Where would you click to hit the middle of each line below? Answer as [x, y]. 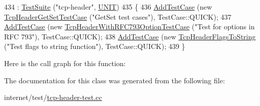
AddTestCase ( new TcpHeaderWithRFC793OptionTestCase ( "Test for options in [129, 26]
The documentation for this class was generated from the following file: [115, 80]
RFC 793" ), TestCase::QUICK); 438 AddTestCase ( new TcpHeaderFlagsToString [130, 36]
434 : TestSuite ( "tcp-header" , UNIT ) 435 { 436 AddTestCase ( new [108, 7]
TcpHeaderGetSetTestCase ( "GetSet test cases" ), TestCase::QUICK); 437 [118, 16]
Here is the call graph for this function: [65, 63]
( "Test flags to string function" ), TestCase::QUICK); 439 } [95, 46]
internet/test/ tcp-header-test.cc [53, 97]
